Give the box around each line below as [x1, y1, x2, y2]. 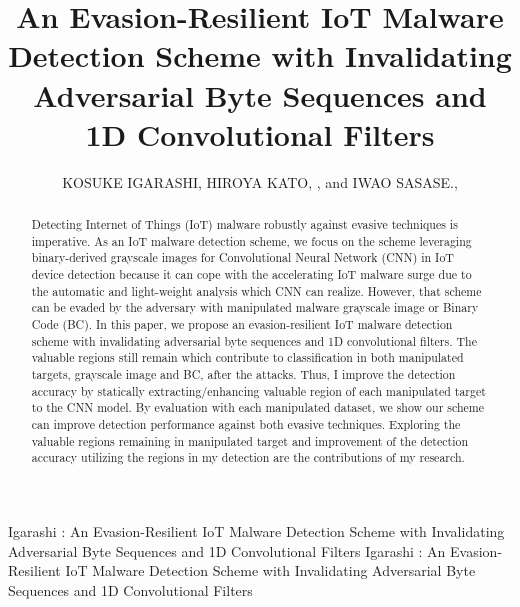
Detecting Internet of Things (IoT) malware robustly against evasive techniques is [31, 216, 458, 233]
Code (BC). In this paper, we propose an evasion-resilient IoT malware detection [31, 316, 453, 333]
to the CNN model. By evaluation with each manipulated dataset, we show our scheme [31, 399, 484, 416]
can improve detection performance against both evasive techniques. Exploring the [31, 415, 461, 432]
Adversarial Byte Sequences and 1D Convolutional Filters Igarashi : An [8, 540, 446, 561]
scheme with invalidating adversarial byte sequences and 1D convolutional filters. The [31, 332, 477, 349]
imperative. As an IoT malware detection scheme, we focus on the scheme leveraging [31, 232, 472, 249]
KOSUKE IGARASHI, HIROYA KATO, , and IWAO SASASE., [62, 171, 458, 192]
